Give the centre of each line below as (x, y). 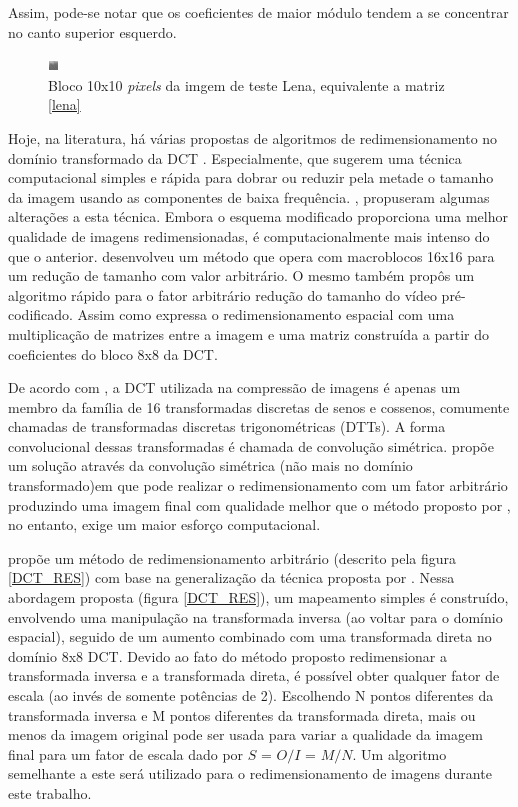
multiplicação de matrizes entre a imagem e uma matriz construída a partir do (249, 333)
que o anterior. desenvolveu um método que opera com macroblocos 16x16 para (251, 255)
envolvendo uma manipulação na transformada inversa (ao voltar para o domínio (255, 616)
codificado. (40, 314)
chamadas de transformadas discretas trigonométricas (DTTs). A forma (227, 426)
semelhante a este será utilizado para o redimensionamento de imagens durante (250, 773)
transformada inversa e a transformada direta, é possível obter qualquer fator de (254, 675)
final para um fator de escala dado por (126, 753)
